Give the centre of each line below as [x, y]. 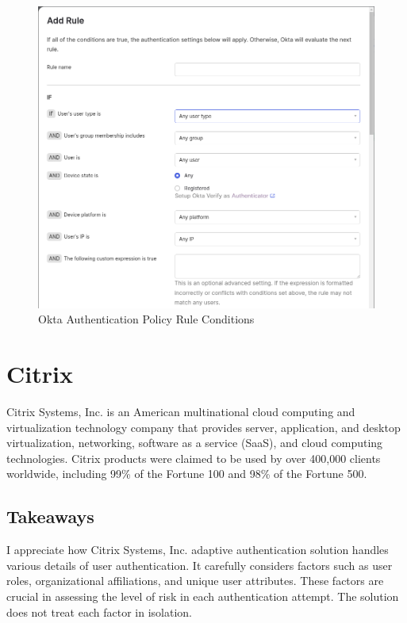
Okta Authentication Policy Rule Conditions [146, 319]
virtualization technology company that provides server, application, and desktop [203, 427]
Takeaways [50, 516]
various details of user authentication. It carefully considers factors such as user [200, 565]
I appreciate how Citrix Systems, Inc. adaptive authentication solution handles [198, 550]
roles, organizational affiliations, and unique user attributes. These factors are [195, 581]
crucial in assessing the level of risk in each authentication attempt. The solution [203, 596]
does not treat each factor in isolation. [99, 612]
